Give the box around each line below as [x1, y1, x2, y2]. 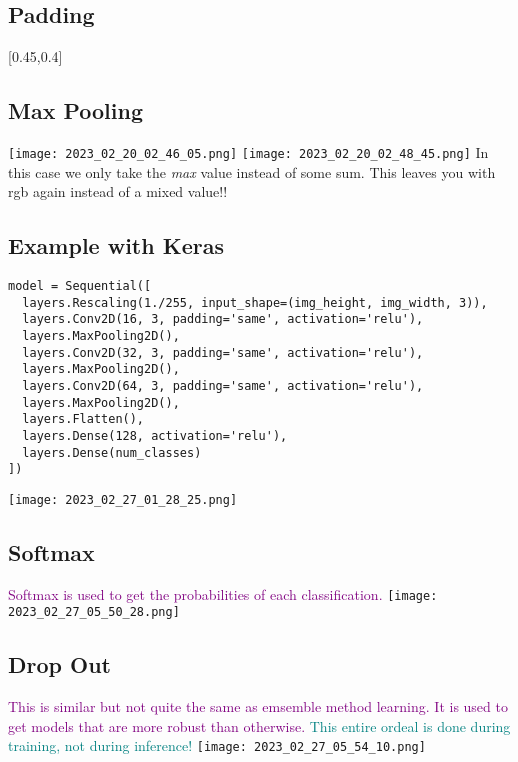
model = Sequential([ [8, 279, 152, 294]
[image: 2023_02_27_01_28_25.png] [8, 492, 238, 507]
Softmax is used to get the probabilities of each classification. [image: [8, 583, 438, 604]
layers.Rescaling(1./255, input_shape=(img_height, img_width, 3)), [22, 295, 488, 310]
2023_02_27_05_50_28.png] [8, 605, 180, 620]
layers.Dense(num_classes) [22, 445, 202, 460]
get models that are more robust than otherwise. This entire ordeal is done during [8, 715, 511, 736]
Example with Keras [8, 230, 224, 261]
